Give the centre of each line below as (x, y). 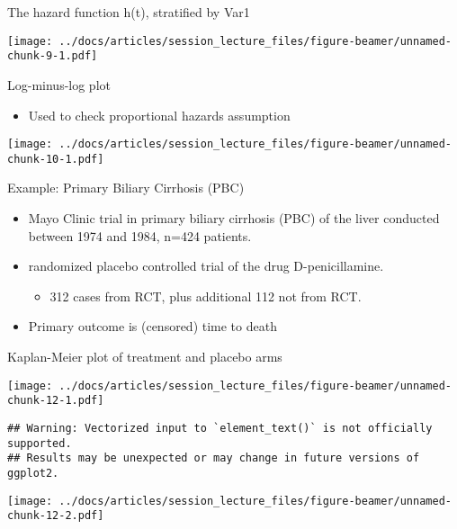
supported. (40, 443)
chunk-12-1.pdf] (56, 401)
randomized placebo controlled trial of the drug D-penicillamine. (206, 266)
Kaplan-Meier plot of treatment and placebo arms (145, 356)
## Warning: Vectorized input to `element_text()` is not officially (220, 428)
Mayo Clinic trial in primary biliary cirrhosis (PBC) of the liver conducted (234, 218)
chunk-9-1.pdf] (53, 56)
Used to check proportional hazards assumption (159, 115)
